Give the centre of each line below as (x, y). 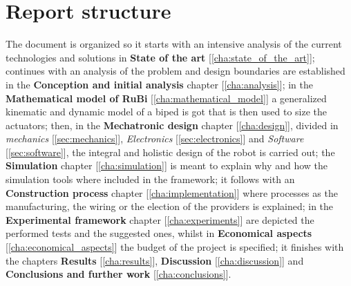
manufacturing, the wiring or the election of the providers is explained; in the (170, 206)
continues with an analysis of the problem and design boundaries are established (175, 71)
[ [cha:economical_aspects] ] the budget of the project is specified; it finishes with (175, 247)
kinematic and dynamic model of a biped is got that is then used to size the (167, 112)
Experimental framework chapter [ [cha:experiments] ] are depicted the (160, 219)
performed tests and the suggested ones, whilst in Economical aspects (159, 233)
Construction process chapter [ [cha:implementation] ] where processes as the (172, 192)
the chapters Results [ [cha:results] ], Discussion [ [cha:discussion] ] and (155, 260)
